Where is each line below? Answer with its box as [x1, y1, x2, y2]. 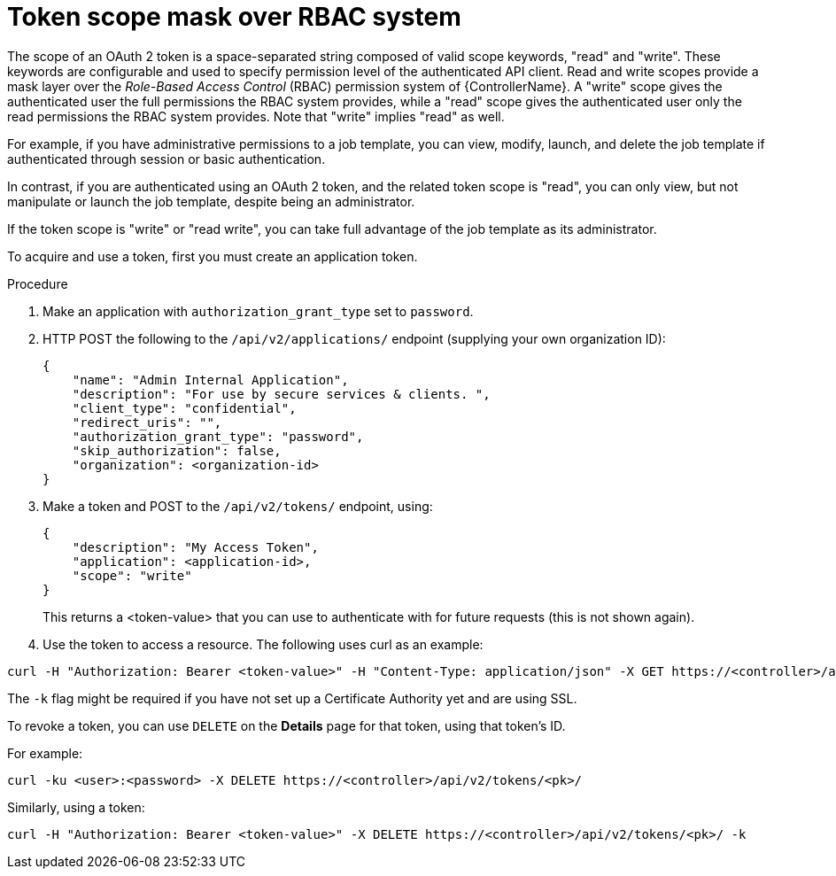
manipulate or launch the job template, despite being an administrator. [7, 193, 415, 209]
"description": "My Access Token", [72, 539, 319, 554]
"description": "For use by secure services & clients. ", [72, 386, 491, 401]
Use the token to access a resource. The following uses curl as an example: [43, 636, 484, 652]
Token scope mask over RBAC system [7, 2, 461, 32]
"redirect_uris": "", [72, 415, 222, 430]
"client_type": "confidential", [72, 400, 297, 415]
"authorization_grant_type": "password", [72, 429, 364, 444]
